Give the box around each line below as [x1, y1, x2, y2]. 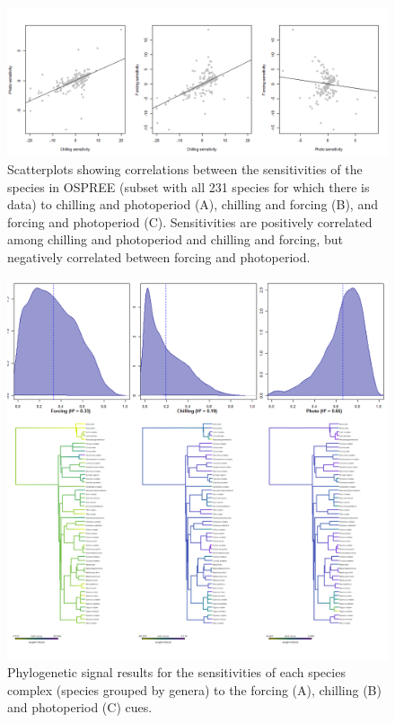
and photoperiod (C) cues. [7, 698, 153, 717]
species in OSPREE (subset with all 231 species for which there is [7, 177, 370, 196]
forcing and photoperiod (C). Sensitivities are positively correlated [7, 212, 373, 231]
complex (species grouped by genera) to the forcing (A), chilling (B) [7, 680, 382, 699]
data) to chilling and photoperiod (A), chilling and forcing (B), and [7, 195, 378, 214]
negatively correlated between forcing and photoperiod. [7, 248, 311, 267]
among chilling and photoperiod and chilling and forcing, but [7, 230, 343, 249]
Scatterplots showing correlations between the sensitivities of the [7, 160, 363, 179]
